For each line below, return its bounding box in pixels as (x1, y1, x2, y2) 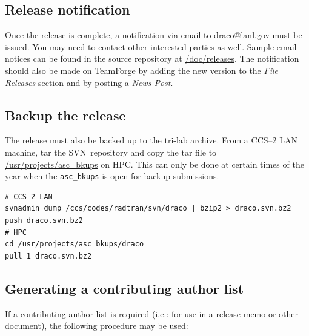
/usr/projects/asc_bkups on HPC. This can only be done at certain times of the (5, 157, 304, 170)
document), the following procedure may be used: (5, 319, 188, 332)
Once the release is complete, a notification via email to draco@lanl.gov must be (5, 28, 302, 41)
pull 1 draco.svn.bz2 (5, 251, 92, 260)
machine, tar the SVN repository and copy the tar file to (5, 145, 217, 158)
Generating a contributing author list (5, 278, 244, 297)
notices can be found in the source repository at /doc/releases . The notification (5, 52, 299, 65)
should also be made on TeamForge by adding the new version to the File (5, 64, 278, 76)
